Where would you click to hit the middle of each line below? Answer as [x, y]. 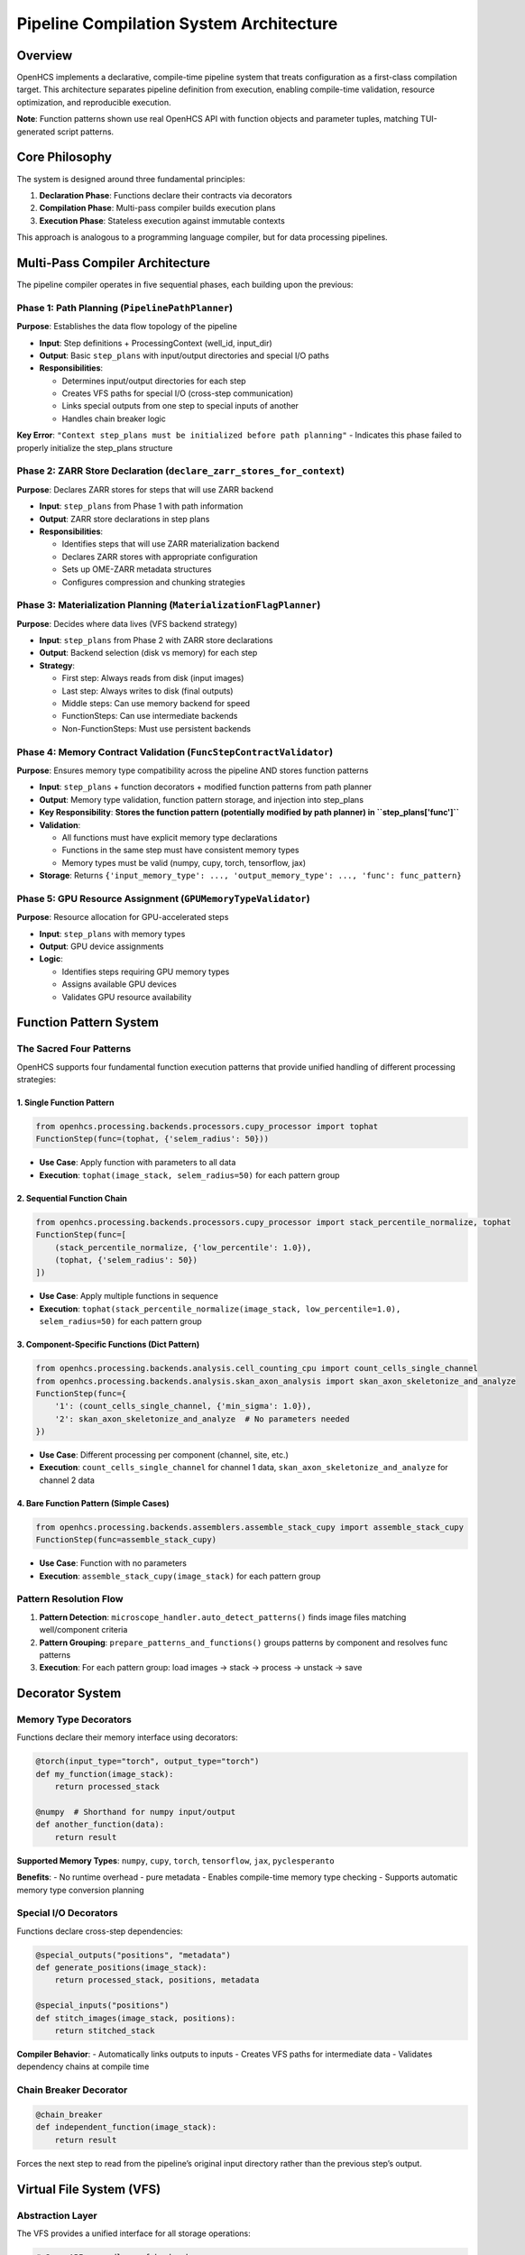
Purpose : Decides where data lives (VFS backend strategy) [127, 623]
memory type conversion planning [80, 1890]
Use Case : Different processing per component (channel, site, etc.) [164, 1455]
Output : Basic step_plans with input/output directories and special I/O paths [184, 355]
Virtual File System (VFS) [89, 2189]
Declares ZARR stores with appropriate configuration [160, 557]
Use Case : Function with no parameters [113, 1563]
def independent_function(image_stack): [126, 2127]
